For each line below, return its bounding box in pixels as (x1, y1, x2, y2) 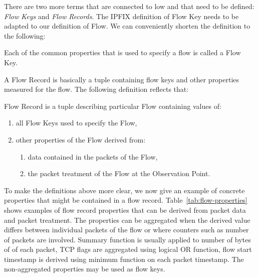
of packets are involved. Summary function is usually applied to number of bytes (4, 234, 251, 244)
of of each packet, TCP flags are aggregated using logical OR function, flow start (4, 244, 252, 254)
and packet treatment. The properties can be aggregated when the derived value (4, 214, 250, 225)
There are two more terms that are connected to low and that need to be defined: (4, 1, 254, 11)
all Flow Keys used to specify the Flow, (16, 117, 137, 128)
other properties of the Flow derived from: (16, 134, 146, 145)
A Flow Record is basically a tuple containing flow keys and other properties (4, 74, 239, 84)
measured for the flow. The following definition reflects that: (4, 84, 189, 94)
